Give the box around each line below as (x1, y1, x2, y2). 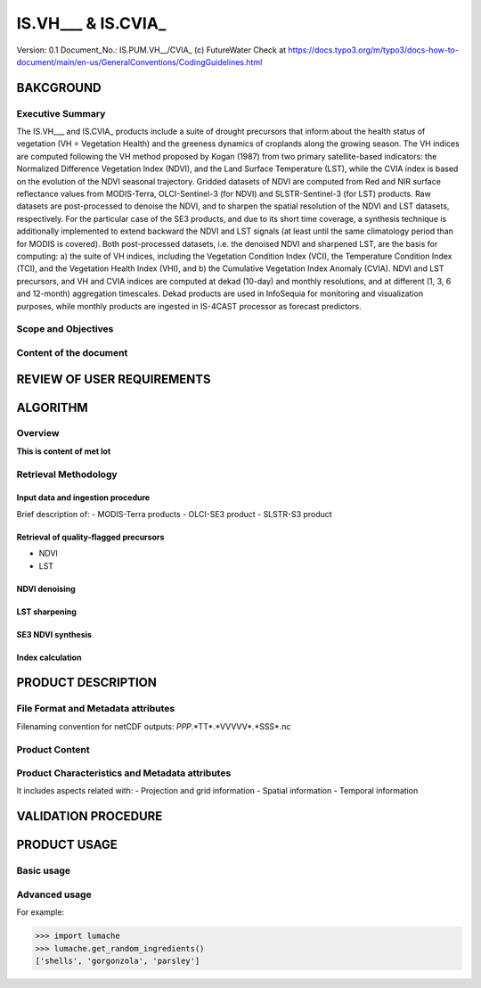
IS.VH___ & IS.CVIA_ (16, 13, 167, 33)
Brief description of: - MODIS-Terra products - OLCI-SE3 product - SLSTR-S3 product (16, 508, 333, 519)
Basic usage (16, 865, 71, 877)
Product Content (16, 743, 90, 755)
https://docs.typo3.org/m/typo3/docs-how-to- (288, 45, 459, 55)
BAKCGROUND (16, 80, 102, 95)
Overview (16, 427, 60, 440)
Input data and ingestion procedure (16, 492, 151, 503)
